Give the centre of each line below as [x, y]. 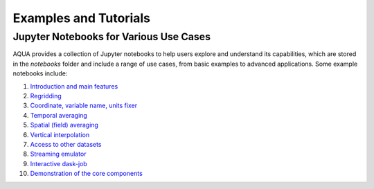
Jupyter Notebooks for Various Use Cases [112, 37]
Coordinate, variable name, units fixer [84, 106]
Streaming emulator [58, 154]
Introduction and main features [74, 86]
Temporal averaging [59, 115]
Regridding [46, 96]
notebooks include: [40, 73]
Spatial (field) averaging [64, 125]
